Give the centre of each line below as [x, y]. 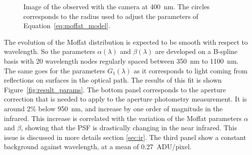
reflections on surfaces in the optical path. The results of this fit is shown [113, 80]
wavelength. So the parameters [50, 51]
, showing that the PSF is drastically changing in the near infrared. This [129, 128]
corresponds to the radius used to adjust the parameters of [111, 16]
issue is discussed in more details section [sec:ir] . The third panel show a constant [125, 137]
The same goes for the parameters [54, 70]
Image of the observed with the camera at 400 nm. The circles [117, 6]
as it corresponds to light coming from [190, 70]
